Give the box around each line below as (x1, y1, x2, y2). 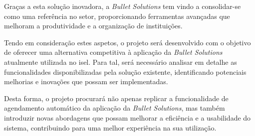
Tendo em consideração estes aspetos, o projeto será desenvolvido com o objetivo (4, 37, 251, 47)
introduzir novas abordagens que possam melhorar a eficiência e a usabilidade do (4, 112, 251, 123)
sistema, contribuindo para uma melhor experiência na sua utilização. (4, 122, 217, 133)
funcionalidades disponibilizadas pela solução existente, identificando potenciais (4, 66, 247, 77)
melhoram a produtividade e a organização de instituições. (4, 20, 183, 31)
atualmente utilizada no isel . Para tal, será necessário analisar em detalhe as (4, 56, 237, 67)
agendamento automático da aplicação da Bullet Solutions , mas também (4, 103, 225, 113)
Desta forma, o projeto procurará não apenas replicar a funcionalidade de (4, 93, 229, 103)
